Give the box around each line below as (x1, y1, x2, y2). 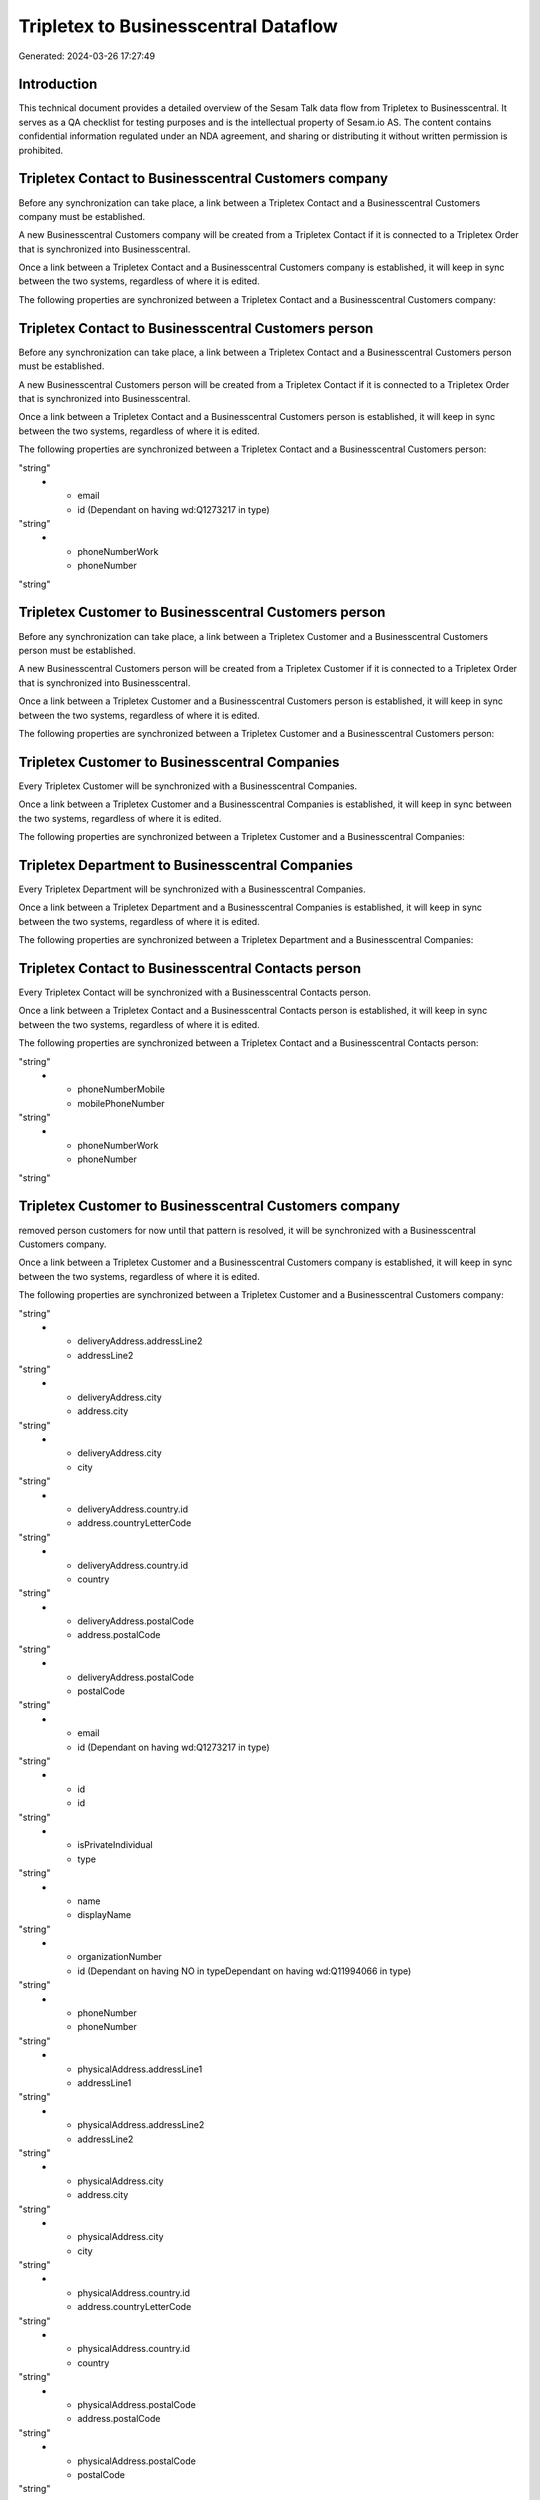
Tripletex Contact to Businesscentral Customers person (18, 320, 374, 337)
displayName (77, 1909, 132, 1921)
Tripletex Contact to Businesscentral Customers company (18, 170, 389, 187)
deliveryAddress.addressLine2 (77, 1335, 203, 1347)
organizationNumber (77, 1951, 162, 1963)
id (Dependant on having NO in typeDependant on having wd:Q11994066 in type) (77, 1965, 412, 1977)
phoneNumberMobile (77, 1083, 165, 1095)
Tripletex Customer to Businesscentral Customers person (18, 604, 386, 621)
